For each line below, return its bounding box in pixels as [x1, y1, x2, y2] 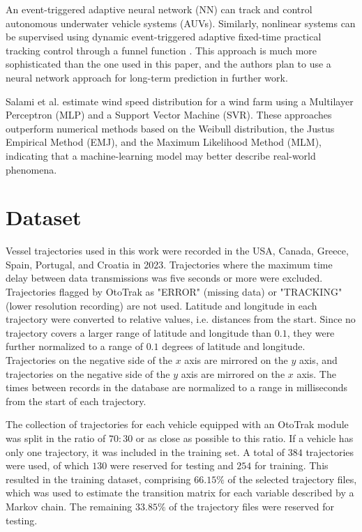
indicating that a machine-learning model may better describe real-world [6, 148, 316, 162]
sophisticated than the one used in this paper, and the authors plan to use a [6, 56, 331, 71]
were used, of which [6, 458, 89, 473]
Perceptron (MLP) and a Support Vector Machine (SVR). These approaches [6, 107, 332, 122]
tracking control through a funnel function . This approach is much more [6, 43, 317, 57]
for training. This [254, 458, 329, 473]
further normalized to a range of [6, 339, 143, 354]
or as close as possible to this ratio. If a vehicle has [135, 430, 354, 445]
